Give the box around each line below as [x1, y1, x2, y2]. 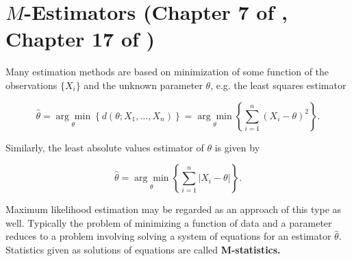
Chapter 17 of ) [5, 25, 155, 53]
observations [5, 77, 58, 92]
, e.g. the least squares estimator [210, 77, 347, 92]
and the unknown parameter [84, 77, 203, 92]
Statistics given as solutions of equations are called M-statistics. [5, 242, 281, 256]
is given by [214, 140, 260, 154]
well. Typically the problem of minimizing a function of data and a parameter [5, 215, 332, 229]
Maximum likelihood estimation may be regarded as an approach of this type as [5, 202, 342, 216]
